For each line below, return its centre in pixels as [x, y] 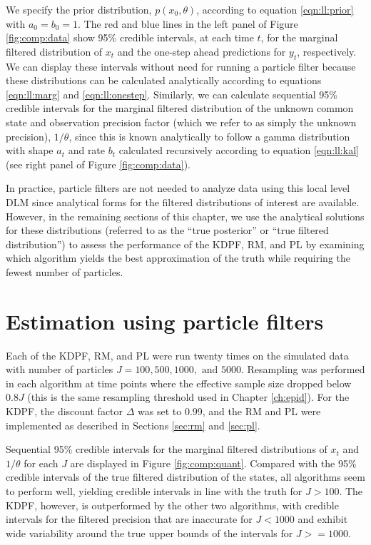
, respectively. [327, 51]
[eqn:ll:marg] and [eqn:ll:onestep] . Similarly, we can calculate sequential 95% [172, 94]
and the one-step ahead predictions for [202, 51]
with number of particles [60, 369]
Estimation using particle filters [165, 321]
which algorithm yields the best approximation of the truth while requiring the [178, 258]
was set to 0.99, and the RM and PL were [229, 411]
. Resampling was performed [303, 369]
